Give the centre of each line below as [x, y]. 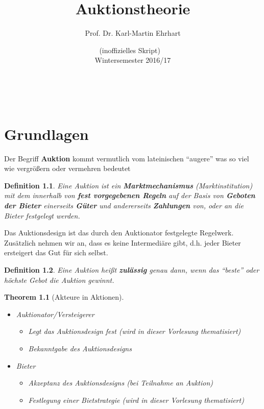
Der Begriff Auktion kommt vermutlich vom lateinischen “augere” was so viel [127, 158]
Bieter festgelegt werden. [42, 215]
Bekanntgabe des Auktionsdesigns [80, 348]
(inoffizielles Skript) [130, 50]
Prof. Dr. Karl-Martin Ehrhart [133, 33]
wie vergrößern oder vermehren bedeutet [67, 168]
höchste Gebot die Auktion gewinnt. [59, 280]
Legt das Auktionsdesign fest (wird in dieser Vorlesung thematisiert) [135, 331]
